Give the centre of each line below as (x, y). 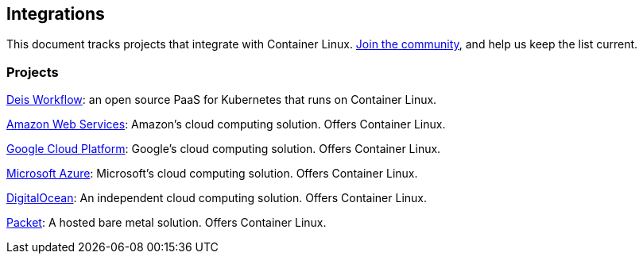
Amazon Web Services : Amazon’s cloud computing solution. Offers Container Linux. (226, 124)
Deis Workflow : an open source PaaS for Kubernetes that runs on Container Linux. (222, 100)
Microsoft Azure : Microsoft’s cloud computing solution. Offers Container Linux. (212, 174)
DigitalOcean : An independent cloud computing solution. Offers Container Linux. (217, 198)
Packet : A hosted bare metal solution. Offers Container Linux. (167, 223)
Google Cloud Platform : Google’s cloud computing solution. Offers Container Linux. (224, 149)
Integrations (56, 14)
